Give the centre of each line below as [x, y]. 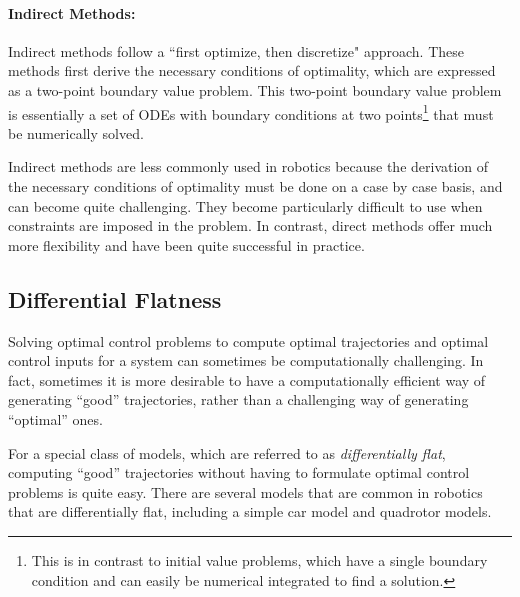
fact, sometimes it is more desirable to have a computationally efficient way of [247, 379]
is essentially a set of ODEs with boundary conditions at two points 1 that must [251, 112]
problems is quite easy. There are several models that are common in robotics [245, 491]
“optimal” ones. [55, 418]
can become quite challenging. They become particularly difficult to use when [245, 205]
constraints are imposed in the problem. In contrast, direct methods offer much [250, 225]
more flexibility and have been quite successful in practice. [186, 244]
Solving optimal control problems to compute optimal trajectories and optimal [248, 340]
